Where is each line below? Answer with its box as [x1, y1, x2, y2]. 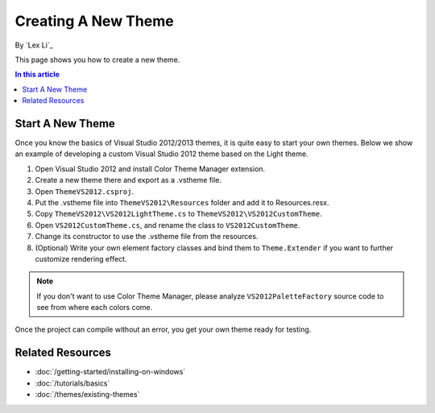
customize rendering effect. [35, 254, 127, 263]
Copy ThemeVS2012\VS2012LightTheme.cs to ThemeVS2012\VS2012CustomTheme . [35, 209, 322, 219]
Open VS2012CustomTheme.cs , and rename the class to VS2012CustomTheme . [35, 220, 300, 229]
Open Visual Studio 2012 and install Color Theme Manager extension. [35, 163, 266, 173]
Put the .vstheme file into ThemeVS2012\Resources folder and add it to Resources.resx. [35, 197, 329, 207]
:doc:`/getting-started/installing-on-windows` [35, 367, 186, 377]
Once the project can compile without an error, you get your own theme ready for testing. [14, 324, 312, 334]
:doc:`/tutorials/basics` [35, 378, 110, 388]
